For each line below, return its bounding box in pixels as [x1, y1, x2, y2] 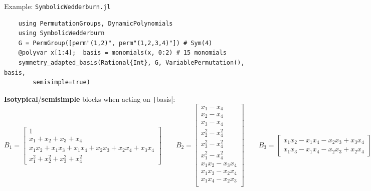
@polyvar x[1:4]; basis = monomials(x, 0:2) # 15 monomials [18, 49, 227, 57]
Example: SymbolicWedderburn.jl [4, 1, 111, 11]
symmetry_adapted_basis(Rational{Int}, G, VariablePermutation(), [18, 59, 245, 67]
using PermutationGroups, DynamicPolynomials [18, 20, 173, 27]
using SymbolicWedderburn [18, 30, 105, 37]
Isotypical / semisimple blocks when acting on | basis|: [4, 93, 175, 104]
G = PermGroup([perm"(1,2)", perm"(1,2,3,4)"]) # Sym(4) [18, 39, 213, 47]
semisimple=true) [33, 79, 90, 86]
